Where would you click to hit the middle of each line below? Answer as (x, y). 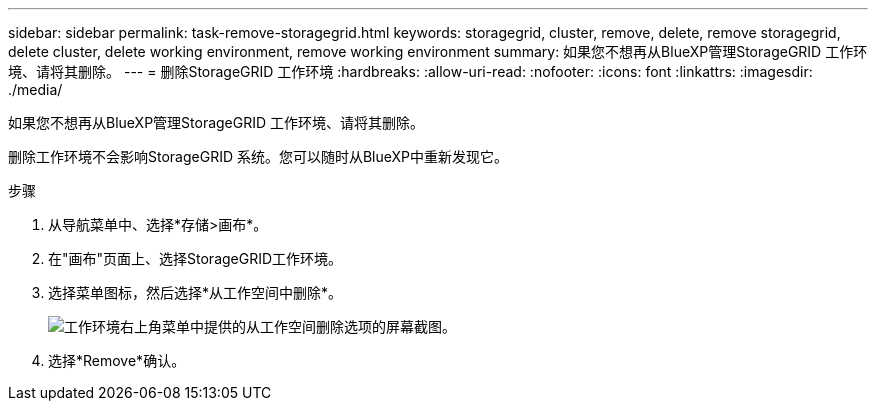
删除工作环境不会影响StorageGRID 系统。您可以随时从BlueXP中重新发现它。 (258, 156)
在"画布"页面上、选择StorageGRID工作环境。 (195, 258)
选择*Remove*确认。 (117, 360)
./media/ (35, 89)
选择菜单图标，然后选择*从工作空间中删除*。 (195, 292)
